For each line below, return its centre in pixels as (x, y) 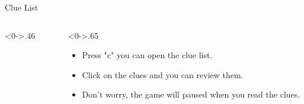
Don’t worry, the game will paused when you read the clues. (191, 94)
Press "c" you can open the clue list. (147, 55)
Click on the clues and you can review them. (163, 74)
